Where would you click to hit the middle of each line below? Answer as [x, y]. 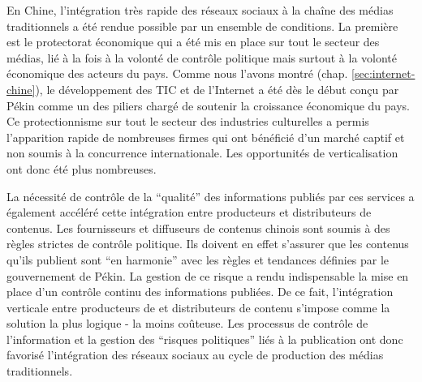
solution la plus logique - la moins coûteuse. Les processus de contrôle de [187, 323]
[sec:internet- [383, 73]
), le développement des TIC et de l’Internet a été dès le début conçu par [217, 89]
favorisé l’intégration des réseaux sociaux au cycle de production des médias [195, 355]
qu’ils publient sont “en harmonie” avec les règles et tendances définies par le [198, 259]
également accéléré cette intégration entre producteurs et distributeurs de [189, 212]
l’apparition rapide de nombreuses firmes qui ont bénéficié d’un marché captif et [206, 137]
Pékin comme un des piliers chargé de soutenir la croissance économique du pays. [208, 105]
